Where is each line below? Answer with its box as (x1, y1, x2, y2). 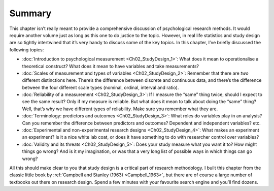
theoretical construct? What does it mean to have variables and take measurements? (22, 63, 199, 69)
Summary (9, 8, 52, 19)
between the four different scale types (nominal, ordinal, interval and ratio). (22, 84, 179, 90)
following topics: (9, 46, 44, 53)
